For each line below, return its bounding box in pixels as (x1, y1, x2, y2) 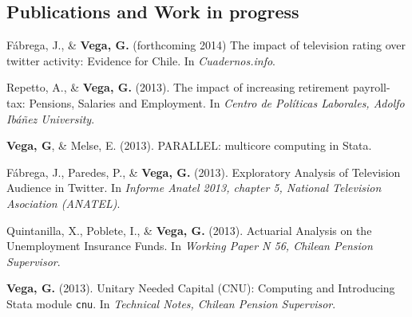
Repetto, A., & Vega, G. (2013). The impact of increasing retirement (6, 79, 350, 96)
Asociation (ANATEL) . (6, 194, 121, 211)
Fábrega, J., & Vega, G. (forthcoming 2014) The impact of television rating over (6, 37, 406, 53)
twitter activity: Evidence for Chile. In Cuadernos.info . (6, 52, 276, 68)
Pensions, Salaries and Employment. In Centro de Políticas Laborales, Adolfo (29, 94, 405, 111)
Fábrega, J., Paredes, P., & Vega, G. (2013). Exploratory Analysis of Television (6, 163, 401, 180)
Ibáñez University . (6, 110, 95, 127)
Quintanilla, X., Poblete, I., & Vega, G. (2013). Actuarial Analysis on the (6, 221, 372, 238)
